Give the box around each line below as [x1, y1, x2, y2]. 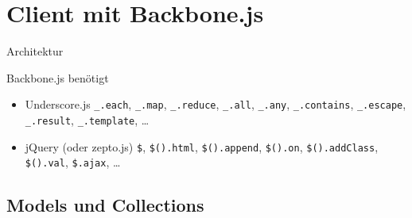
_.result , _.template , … [25, 111, 150, 128]
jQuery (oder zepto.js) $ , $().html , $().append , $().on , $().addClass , [25, 138, 379, 155]
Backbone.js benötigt [6, 69, 109, 86]
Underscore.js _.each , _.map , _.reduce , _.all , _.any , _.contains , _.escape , [25, 96, 406, 113]
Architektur [6, 43, 64, 59]
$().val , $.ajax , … [25, 154, 121, 170]
